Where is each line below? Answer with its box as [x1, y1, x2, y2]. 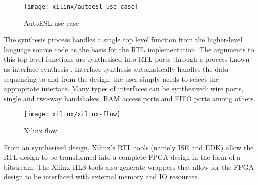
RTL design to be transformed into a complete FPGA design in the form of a [4, 152, 241, 162]
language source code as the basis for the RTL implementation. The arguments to [4, 44, 254, 54]
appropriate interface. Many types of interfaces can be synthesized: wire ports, [4, 83, 244, 94]
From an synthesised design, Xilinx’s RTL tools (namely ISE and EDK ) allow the [4, 142, 254, 152]
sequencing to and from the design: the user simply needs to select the [4, 73, 219, 84]
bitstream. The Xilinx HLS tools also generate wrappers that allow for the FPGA [4, 161, 254, 172]
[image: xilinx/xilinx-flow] [24, 111, 121, 118]
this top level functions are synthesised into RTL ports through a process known [4, 54, 250, 64]
